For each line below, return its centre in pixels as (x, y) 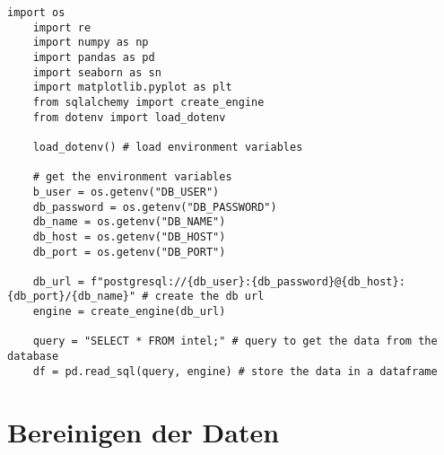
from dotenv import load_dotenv (129, 117)
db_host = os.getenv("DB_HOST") (129, 236)
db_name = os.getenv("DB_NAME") (129, 222)
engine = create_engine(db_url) (129, 312)
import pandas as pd (94, 57)
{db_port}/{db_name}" (72, 297)
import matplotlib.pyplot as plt (132, 87)
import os (36, 13)
